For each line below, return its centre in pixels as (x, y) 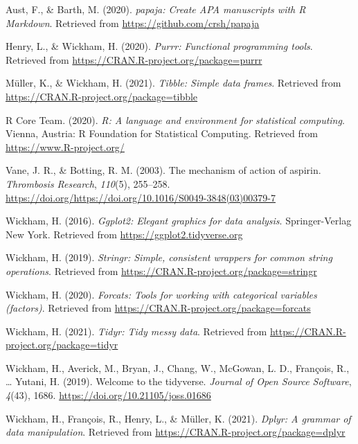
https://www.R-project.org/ (65, 146)
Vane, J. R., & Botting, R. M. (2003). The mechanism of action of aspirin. (163, 170)
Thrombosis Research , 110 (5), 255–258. (88, 183)
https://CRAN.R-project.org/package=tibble (102, 96)
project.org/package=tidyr (62, 345)
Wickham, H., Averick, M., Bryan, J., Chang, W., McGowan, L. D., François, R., (178, 367)
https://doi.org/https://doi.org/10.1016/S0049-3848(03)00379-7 (141, 197)
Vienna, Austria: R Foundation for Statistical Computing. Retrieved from (162, 133)
